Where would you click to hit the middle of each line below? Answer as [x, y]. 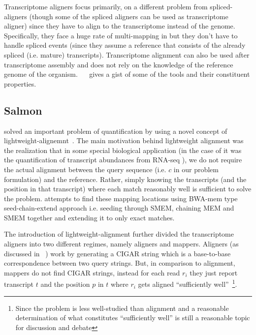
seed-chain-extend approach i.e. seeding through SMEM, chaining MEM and [119, 208]
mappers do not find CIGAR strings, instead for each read [92, 272]
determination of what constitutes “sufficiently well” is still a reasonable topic [133, 318]
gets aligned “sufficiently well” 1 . [188, 283]
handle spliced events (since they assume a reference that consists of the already [125, 45]
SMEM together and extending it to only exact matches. [89, 217]
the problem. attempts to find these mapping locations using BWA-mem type [121, 198]
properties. [20, 83]
